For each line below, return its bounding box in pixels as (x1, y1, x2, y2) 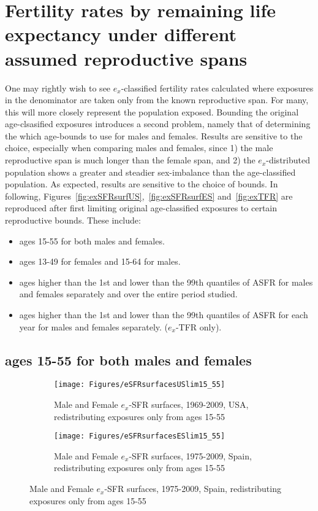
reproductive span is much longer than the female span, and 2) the (5, 154, 256, 166)
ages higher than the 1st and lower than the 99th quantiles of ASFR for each (19, 308, 308, 321)
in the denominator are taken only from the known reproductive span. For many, (5, 93, 309, 106)
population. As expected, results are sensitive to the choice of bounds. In (5, 177, 278, 190)
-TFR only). (175, 320, 222, 333)
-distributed (266, 154, 310, 166)
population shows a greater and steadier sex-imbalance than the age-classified (5, 165, 296, 178)
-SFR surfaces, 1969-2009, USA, (129, 398, 249, 411)
